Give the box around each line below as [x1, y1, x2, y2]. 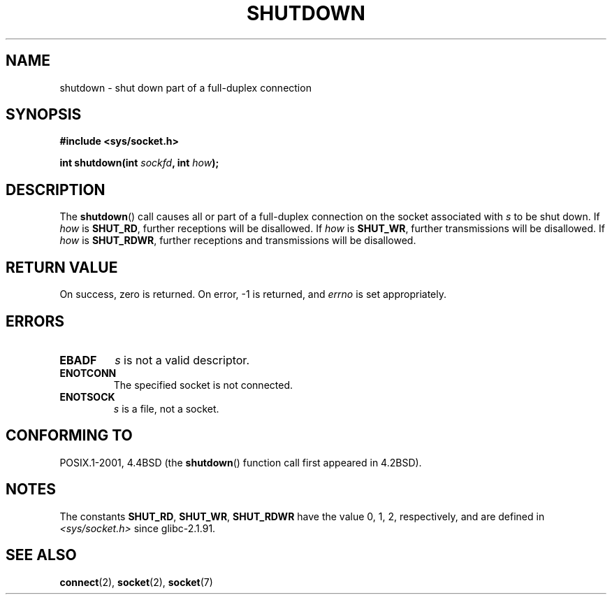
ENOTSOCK [59, 390, 115, 403]
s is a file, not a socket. [113, 402, 219, 415]
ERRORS [6, 312, 65, 330]
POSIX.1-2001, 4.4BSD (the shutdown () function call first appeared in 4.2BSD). [59, 456, 422, 469]
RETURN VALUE [6, 258, 118, 276]
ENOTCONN [59, 366, 117, 379]
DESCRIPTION [6, 180, 105, 199]
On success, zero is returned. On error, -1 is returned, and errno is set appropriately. [59, 288, 446, 301]
